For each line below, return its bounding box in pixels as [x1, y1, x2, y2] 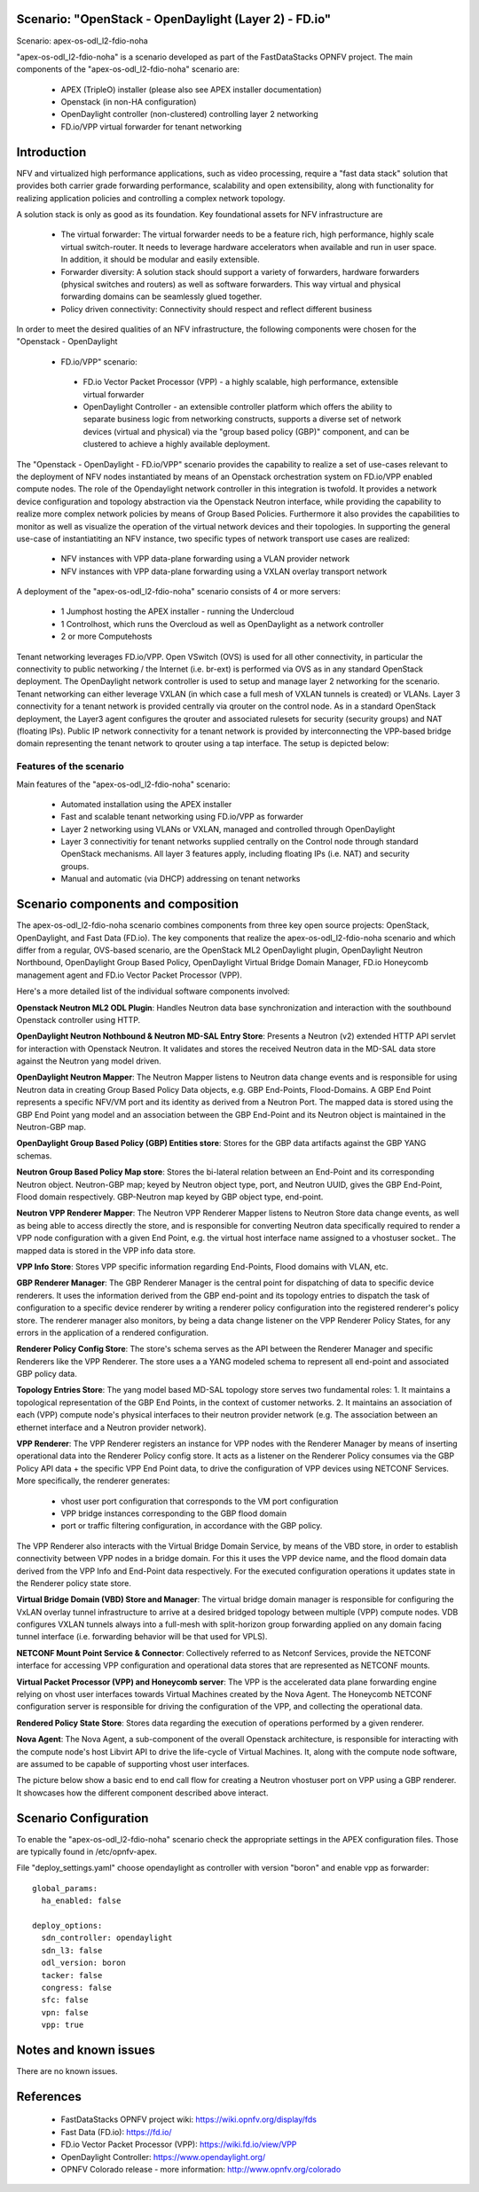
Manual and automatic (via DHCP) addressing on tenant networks [60, 874, 301, 884]
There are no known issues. [16, 2066, 119, 2077]
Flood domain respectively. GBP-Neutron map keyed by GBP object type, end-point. [16, 1191, 324, 1202]
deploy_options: [32, 1921, 103, 1931]
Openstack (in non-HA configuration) [60, 97, 197, 107]
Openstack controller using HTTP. [16, 1014, 141, 1025]
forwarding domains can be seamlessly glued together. [60, 291, 262, 302]
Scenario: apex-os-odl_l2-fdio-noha [16, 35, 148, 46]
